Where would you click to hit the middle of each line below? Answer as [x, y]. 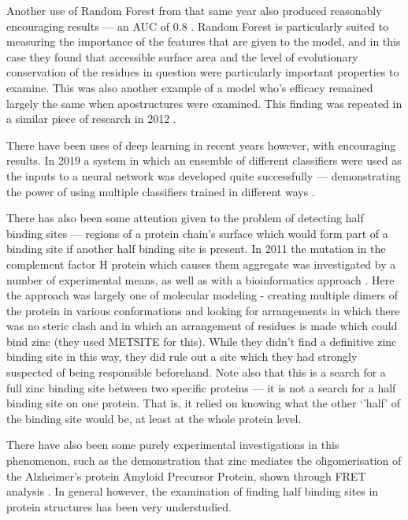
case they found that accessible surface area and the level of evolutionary [182, 56]
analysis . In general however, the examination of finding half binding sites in [193, 491]
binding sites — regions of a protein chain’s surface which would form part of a [197, 233]
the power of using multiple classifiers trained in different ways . [161, 191]
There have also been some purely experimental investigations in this [173, 445]
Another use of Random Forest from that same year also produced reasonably [194, 10]
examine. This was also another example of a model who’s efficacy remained [190, 87]
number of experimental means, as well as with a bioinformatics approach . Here [200, 279]
